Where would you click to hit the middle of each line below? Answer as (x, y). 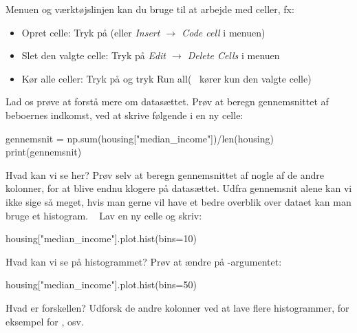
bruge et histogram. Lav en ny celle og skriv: (104, 215)
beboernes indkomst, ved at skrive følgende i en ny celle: (125, 115)
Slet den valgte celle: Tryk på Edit (94, 55)
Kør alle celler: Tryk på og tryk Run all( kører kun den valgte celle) (166, 78)
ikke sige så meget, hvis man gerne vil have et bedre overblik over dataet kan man (178, 201)
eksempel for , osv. (45, 321)
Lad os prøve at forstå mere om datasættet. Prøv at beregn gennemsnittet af (167, 101)
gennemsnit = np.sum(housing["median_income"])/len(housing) (140, 138)
